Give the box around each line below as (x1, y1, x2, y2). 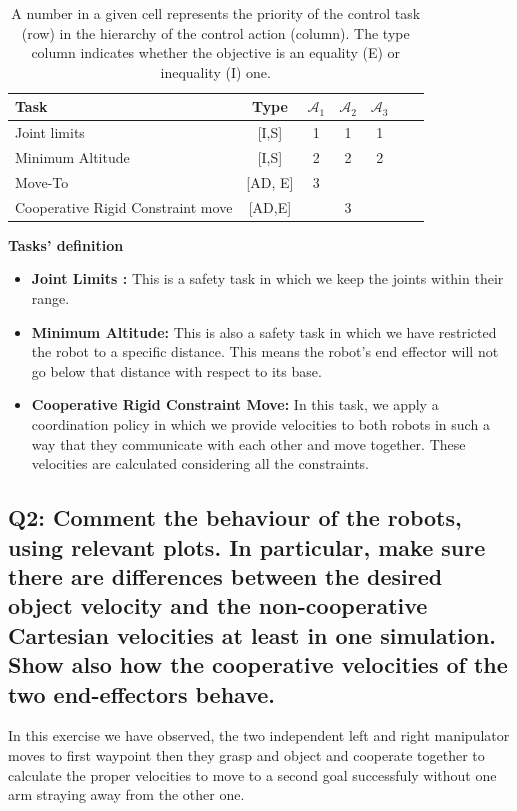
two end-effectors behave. (8, 678, 275, 709)
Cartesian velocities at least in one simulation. (8, 619, 496, 650)
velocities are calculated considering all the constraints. (31, 453, 369, 474)
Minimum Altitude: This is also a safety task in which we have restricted (31, 321, 497, 342)
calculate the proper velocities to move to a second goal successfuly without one (8, 764, 497, 785)
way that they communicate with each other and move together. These (31, 433, 466, 454)
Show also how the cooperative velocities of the (8, 649, 508, 680)
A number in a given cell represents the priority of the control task (11, 3, 421, 23)
